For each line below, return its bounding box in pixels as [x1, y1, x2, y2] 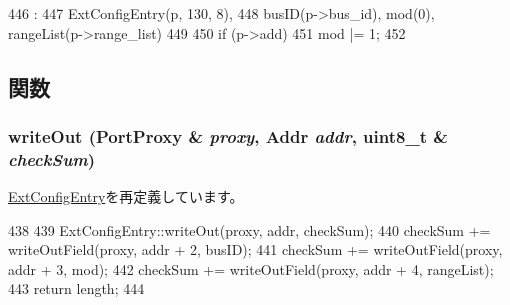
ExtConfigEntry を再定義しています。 [8, 186, 244, 207]
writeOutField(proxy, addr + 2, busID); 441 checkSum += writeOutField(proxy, [8, 239, 503, 260]
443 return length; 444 [8, 278, 145, 299]
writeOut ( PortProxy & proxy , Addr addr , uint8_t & [8, 123, 448, 148]
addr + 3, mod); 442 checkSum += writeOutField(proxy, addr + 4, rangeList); [8, 258, 494, 279]
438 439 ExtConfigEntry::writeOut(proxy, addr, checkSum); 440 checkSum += [8, 219, 491, 240]
